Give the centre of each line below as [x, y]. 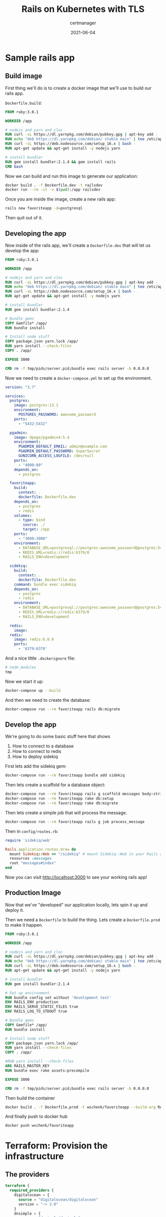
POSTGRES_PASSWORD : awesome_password [57, 415]
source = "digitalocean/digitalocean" [58, 1200]
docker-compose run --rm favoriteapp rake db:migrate [62, 803]
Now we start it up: [24, 681]
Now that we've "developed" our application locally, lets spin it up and [76, 905]
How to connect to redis [37, 751]
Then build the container [30, 1098]
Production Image [33, 893]
